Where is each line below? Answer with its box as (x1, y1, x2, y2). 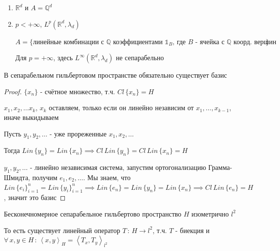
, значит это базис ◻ (4, 192, 66, 202)
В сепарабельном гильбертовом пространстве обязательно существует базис (4, 70, 227, 80)
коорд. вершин (233, 38, 277, 46)
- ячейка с (195, 38, 225, 46)
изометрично (191, 208, 229, 218)
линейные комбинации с (32, 38, 104, 46)
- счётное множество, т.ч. (40, 86, 115, 96)
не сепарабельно (116, 52, 164, 63)
